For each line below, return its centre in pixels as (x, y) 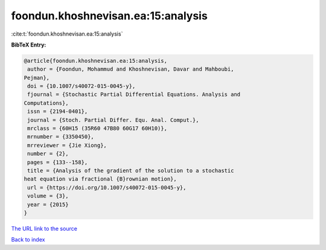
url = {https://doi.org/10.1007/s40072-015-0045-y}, (107, 187)
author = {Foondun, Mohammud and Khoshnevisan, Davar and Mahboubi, (131, 69)
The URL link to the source (44, 228)
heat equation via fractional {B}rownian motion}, (101, 179)
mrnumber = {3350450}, (61, 137)
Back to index (28, 240)
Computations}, (46, 103)
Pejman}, (37, 78)
